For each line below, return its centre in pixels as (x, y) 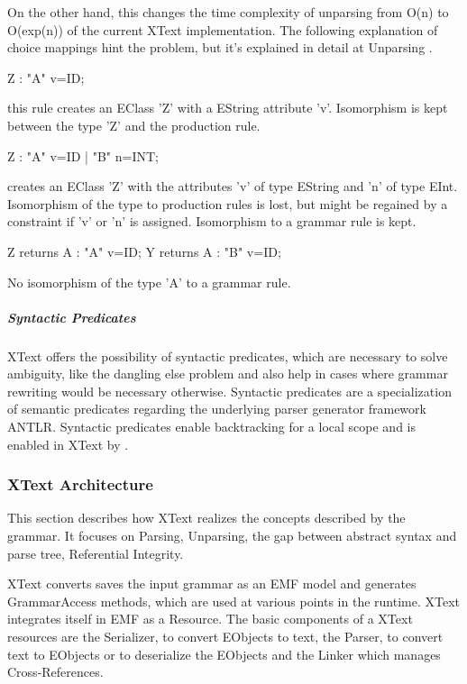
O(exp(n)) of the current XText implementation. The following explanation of (223, 29)
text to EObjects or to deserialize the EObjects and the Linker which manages (224, 654)
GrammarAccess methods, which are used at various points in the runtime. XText (233, 601)
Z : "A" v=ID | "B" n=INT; (83, 155)
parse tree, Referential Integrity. (96, 553)
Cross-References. (55, 672)
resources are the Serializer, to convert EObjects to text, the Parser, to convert (225, 637)
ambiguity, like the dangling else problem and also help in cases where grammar (228, 374)
